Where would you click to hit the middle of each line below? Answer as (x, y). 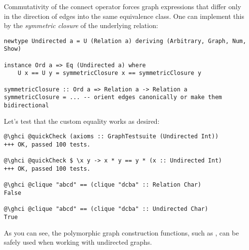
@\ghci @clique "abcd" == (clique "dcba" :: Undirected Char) (106, 209)
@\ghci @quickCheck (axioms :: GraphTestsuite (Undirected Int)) (111, 137)
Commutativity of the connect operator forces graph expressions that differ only (123, 6)
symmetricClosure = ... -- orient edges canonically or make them (113, 97)
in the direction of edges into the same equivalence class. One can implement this (124, 16)
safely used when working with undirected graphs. (78, 242)
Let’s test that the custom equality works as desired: (82, 121)
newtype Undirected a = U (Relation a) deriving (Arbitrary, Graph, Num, (125, 41)
